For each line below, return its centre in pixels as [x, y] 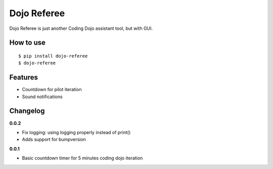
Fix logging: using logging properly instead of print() [76, 132]
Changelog [27, 111]
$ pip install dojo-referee [53, 56]
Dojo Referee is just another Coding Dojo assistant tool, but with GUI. [81, 28]
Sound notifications [42, 97]
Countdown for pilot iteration [52, 90]
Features [24, 78]
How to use [27, 43]
